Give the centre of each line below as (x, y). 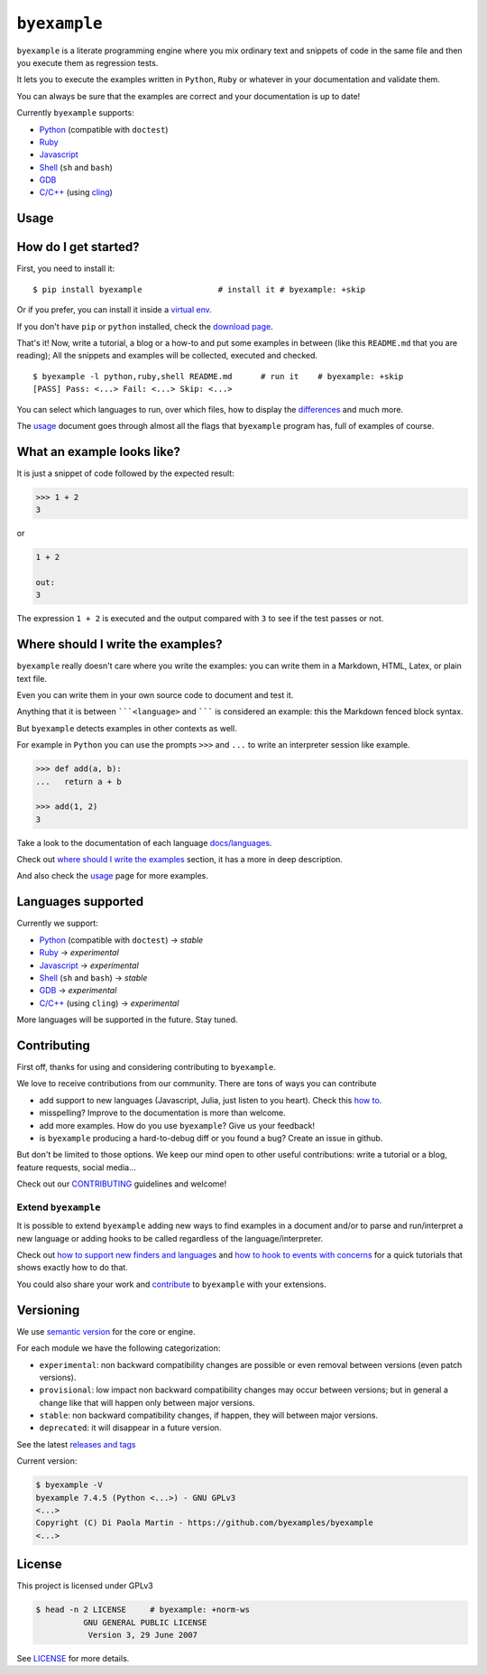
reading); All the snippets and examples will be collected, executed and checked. (167, 356)
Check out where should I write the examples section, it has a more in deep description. (179, 860)
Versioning (48, 1310)
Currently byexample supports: (75, 113)
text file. (32, 678)
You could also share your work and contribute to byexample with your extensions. (171, 1284)
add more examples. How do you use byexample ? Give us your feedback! (177, 1125)
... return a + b (78, 782)
